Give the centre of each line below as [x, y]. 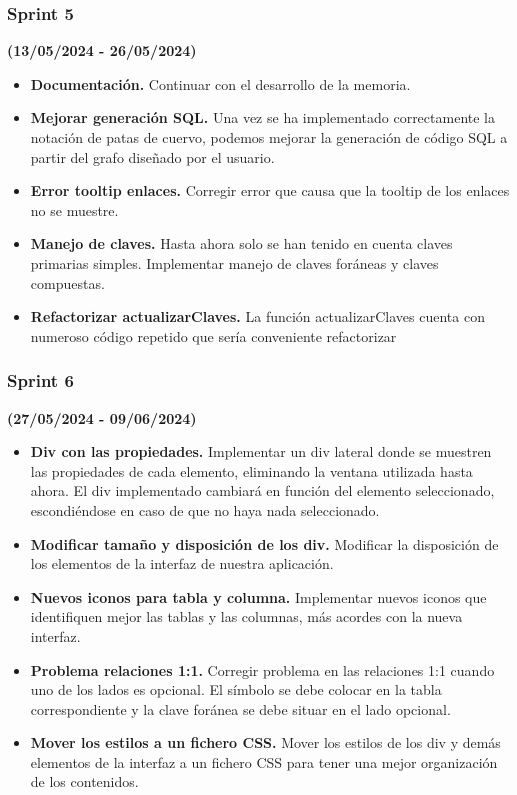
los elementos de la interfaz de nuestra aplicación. [182, 563]
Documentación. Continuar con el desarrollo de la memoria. [220, 83]
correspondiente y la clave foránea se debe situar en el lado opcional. [240, 708]
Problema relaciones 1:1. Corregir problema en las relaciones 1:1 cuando [262, 669]
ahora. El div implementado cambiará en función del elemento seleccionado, [262, 490]
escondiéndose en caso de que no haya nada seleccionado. [205, 509]
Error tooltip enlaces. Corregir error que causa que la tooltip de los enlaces [270, 190]
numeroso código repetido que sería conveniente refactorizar [213, 335]
